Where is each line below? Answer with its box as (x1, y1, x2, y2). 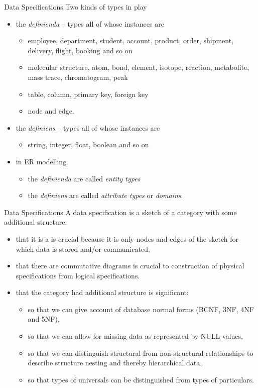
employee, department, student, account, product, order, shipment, (28, 35, 234, 46)
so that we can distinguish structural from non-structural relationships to (28, 347, 253, 358)
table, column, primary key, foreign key (28, 88, 149, 99)
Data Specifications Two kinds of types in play (4, 2, 147, 12)
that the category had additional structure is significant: (16, 287, 189, 298)
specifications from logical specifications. (16, 270, 140, 280)
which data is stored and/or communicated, (16, 243, 150, 254)
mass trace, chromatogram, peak (28, 71, 128, 82)
